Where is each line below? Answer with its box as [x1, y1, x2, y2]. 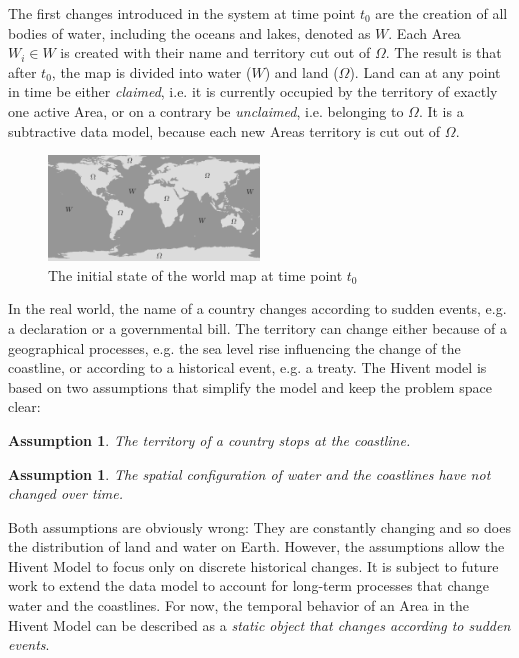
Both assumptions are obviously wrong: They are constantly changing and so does [8, 516, 511, 537]
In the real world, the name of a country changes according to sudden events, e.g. [8, 298, 507, 319]
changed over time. [8, 483, 124, 504]
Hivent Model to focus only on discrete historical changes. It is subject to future [8, 555, 499, 576]
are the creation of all [375, 3, 508, 23]
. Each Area [388, 22, 461, 43]
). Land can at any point [349, 61, 501, 82]
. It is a [418, 100, 464, 121]
